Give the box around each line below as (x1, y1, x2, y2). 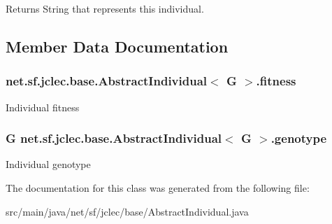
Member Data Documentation (6, 35, 229, 57)
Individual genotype (6, 157, 91, 171)
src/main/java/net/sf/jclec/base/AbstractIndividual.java (6, 204, 249, 218)
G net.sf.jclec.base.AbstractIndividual (6, 129, 222, 147)
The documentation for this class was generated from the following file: (6, 181, 310, 195)
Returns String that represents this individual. (6, 1, 204, 15)
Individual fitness (6, 99, 80, 114)
